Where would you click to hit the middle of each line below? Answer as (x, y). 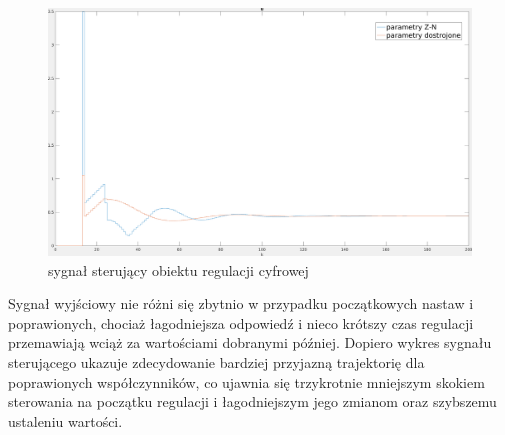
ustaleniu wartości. (65, 420)
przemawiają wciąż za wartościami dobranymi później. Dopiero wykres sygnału (250, 342)
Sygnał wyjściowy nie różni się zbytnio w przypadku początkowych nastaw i (241, 303)
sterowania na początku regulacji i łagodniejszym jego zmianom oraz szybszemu (252, 401)
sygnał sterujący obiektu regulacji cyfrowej (178, 269)
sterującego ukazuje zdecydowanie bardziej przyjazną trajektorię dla (216, 361)
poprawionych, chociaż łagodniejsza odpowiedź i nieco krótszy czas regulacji (241, 322)
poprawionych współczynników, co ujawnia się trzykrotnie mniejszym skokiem (246, 381)
